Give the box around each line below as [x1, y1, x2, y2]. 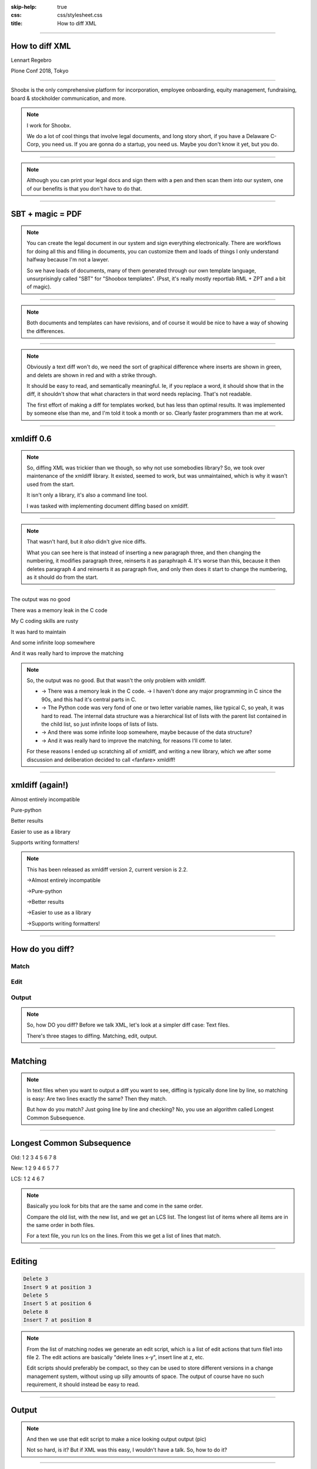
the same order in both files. [26, 1221, 95, 1228]
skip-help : [11, 4, 37, 10]
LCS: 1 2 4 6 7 [11, 1175, 45, 1182]
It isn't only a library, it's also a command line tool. [26, 491, 148, 499]
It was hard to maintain [11, 628, 66, 635]
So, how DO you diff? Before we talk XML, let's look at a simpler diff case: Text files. [26, 1021, 230, 1028]
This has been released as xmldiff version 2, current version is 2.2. [26, 866, 188, 873]
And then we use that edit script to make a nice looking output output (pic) [26, 1436, 207, 1443]
